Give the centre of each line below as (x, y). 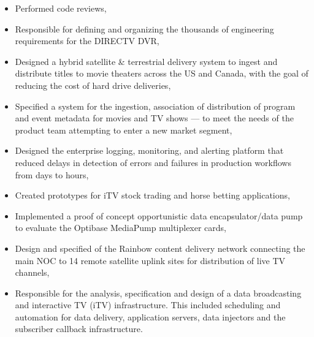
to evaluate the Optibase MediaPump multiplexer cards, (121, 228)
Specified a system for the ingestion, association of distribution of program (155, 106)
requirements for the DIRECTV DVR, (87, 41)
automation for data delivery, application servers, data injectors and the (150, 316)
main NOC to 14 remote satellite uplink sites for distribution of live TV (150, 260)
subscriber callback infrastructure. (79, 329)
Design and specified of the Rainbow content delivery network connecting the (160, 248)
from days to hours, (52, 174)
